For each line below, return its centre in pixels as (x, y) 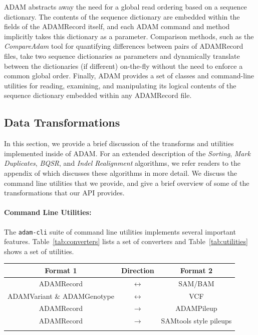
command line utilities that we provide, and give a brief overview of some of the (127, 183)
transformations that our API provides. (64, 193)
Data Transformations (62, 122)
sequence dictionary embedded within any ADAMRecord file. (98, 95)
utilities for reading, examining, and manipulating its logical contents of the (120, 85)
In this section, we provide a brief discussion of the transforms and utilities (119, 143)
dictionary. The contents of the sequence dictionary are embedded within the (122, 16)
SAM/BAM (196, 283)
